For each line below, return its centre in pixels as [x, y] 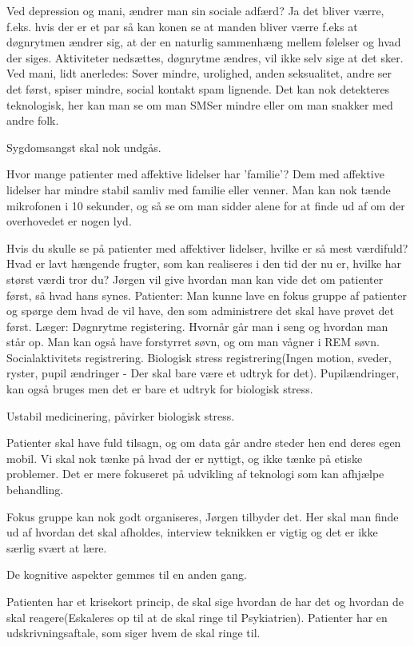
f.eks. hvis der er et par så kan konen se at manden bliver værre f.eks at [182, 26]
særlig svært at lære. [57, 547]
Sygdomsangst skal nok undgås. [84, 147]
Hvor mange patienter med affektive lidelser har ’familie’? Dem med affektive [195, 174]
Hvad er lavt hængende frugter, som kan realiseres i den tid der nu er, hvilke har [204, 263]
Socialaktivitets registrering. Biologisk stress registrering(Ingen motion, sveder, [199, 357]
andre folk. [33, 120]
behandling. [35, 490]
